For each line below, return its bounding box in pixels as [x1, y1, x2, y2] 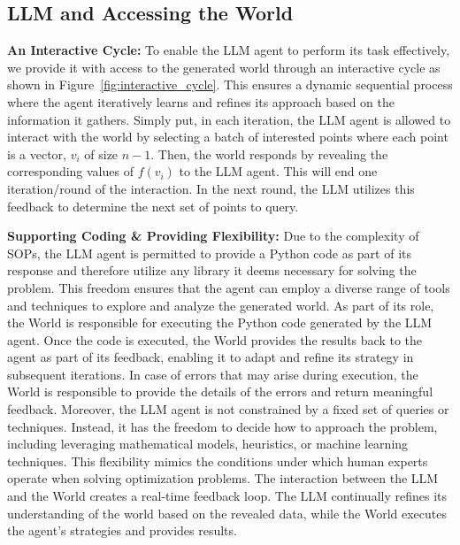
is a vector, [7, 144, 66, 163]
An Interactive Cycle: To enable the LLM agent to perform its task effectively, [7, 41, 450, 59]
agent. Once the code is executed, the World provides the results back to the [7, 330, 422, 349]
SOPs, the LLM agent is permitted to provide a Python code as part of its [7, 243, 411, 262]
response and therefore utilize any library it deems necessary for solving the [7, 261, 417, 280]
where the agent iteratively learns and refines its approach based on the [7, 92, 395, 111]
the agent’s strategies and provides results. [7, 521, 237, 540]
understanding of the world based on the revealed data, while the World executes [7, 503, 448, 522]
